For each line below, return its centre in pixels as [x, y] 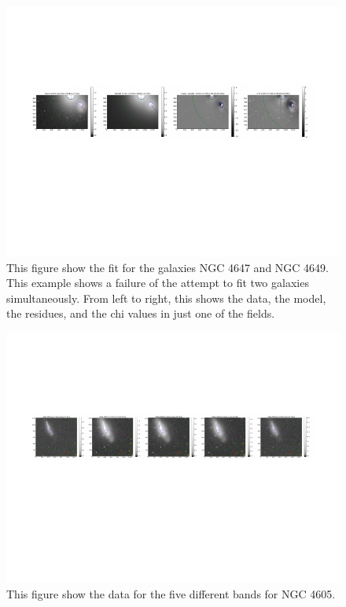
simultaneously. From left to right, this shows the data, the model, [166, 298]
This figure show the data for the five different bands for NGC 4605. [171, 593]
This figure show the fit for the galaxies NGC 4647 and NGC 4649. [167, 267]
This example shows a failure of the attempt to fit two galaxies [158, 283]
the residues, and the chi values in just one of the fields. [141, 313]
